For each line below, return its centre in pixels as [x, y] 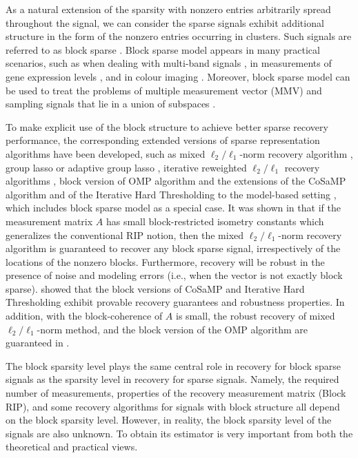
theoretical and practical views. [72, 447]
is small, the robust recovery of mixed [255, 316]
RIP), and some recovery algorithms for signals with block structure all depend [173, 406]
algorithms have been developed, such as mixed [106, 153]
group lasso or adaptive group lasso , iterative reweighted [126, 167]
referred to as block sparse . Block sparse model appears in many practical [163, 49]
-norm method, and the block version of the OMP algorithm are [172, 329]
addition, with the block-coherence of [84, 316]
